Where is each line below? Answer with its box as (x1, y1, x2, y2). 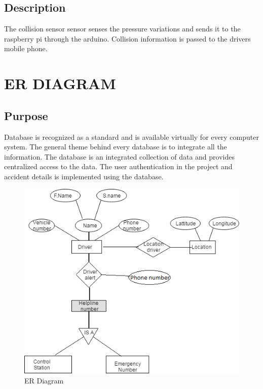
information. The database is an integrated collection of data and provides (4, 151, 235, 162)
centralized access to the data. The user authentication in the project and (4, 161, 233, 172)
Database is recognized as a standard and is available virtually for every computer (4, 131, 259, 142)
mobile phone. (4, 43, 48, 54)
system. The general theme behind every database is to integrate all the (4, 141, 227, 152)
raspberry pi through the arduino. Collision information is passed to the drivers (4, 33, 251, 44)
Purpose (4, 107, 48, 123)
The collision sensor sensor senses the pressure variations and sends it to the (4, 23, 241, 34)
